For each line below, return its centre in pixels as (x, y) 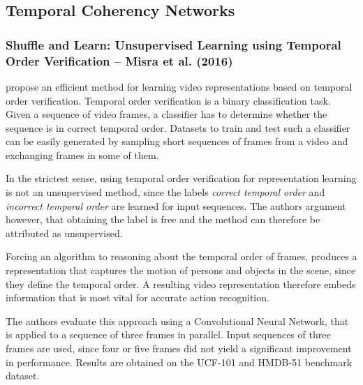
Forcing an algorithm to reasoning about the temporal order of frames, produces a (181, 256)
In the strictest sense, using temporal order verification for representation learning (181, 178)
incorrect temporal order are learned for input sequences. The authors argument (176, 205)
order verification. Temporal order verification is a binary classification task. (168, 100)
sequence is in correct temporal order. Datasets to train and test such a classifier (178, 127)
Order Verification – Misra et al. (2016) (119, 60)
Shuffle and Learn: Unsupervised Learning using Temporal (173, 44)
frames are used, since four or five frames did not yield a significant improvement (179, 348)
